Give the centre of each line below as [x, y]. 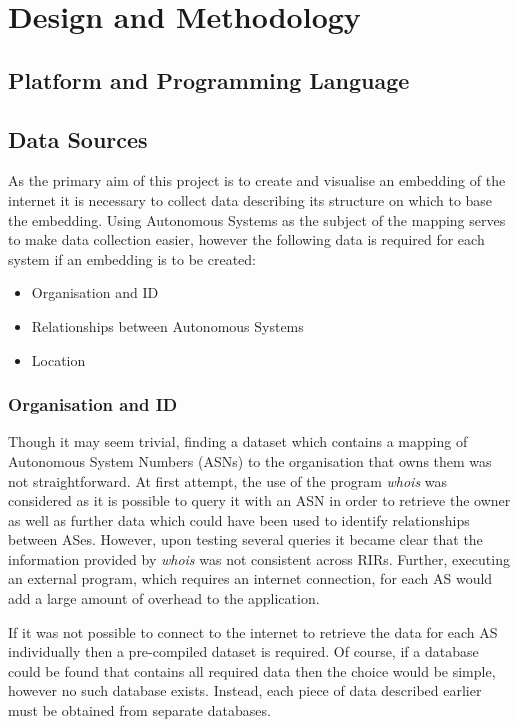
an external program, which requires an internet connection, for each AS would [250, 578]
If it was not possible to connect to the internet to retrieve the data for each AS [253, 631]
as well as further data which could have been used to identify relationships [239, 519]
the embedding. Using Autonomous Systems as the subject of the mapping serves [257, 219]
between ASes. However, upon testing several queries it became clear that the [245, 539]
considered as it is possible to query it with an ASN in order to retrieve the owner [259, 500]
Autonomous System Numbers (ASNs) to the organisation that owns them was [250, 460]
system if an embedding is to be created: [132, 258]
